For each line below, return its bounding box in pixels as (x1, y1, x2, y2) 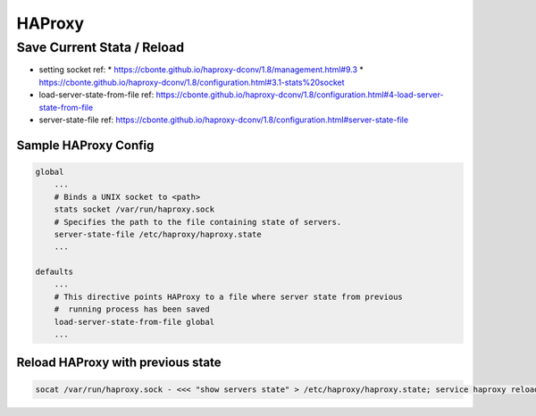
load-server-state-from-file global (54, 317, 214, 327)
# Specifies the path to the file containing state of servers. (54, 217, 342, 227)
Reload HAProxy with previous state (16, 355, 222, 370)
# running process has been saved (54, 304, 210, 314)
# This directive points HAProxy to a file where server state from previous (54, 291, 404, 302)
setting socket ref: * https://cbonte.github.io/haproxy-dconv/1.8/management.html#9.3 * (38, 64, 364, 75)
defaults (35, 267, 74, 277)
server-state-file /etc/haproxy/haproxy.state (54, 229, 263, 239)
